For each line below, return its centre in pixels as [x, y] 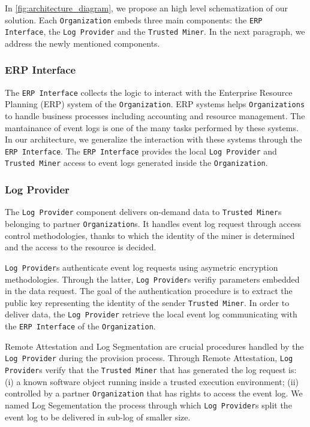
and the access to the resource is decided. [81, 247]
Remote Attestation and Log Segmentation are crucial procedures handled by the [154, 346]
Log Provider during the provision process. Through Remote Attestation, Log [149, 358]
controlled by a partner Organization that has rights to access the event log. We [154, 393]
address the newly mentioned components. [82, 43]
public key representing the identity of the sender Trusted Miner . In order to [147, 302]
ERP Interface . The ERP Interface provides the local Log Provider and [141, 151]
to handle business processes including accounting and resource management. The [155, 116]
